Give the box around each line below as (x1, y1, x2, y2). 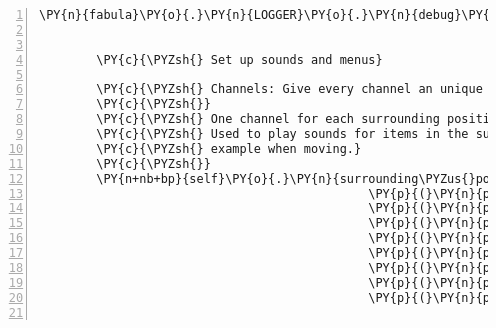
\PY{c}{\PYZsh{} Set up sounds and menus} (96, 52, 383, 67)
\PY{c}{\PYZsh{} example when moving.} (96, 141, 362, 156)
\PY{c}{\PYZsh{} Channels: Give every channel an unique (96, 82, 483, 97)
